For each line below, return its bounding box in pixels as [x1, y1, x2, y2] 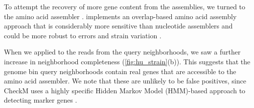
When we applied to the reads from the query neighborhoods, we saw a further [4, 47, 241, 57]
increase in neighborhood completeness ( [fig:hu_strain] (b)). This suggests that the [4, 56, 251, 66]
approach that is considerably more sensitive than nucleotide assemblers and [4, 21, 233, 31]
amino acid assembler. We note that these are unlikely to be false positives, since [4, 76, 246, 86]
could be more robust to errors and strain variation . [4, 30, 162, 40]
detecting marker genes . [4, 95, 77, 105]
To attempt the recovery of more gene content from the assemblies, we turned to [4, 1, 246, 11]
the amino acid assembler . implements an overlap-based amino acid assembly [4, 11, 237, 21]
